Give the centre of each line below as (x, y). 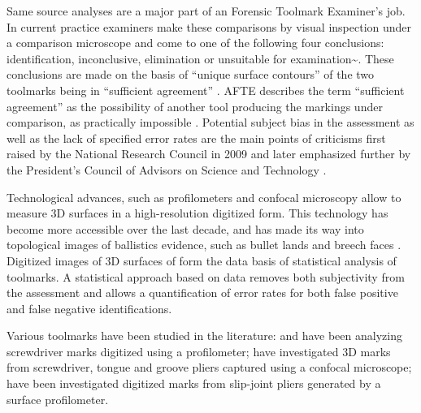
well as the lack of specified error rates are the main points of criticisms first (196, 138)
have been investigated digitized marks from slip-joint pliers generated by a (194, 383)
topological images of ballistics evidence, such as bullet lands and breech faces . (204, 245)
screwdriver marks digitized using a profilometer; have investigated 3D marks (199, 351)
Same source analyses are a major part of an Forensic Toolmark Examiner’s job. (206, 11)
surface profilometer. (58, 399)
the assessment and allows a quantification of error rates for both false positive (202, 293)
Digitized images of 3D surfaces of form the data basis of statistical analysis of (202, 260)
